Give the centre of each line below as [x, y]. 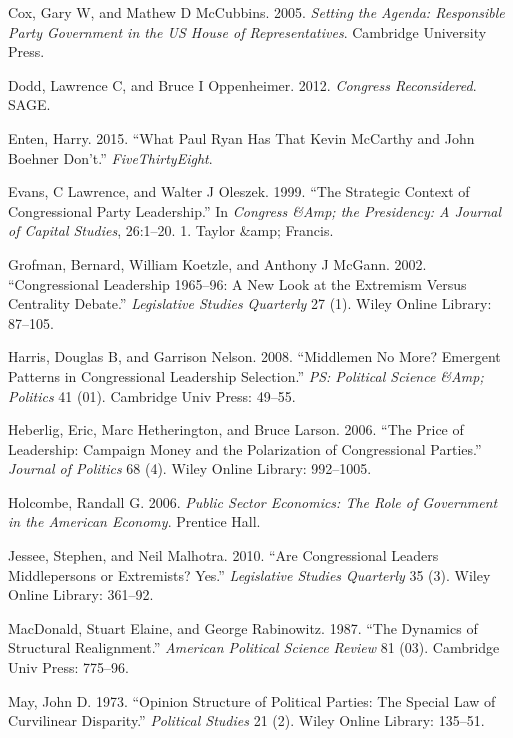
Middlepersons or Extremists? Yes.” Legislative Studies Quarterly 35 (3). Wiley [249, 574]
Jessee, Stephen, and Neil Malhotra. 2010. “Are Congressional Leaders [223, 555]
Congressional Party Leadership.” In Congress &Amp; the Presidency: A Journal [255, 210]
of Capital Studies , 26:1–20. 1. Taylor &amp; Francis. [171, 230]
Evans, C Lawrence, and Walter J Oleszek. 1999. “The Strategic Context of [239, 191]
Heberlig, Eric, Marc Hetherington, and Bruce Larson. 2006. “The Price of [236, 429]
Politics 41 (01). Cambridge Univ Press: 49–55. [152, 395]
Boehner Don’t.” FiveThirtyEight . [110, 157]
